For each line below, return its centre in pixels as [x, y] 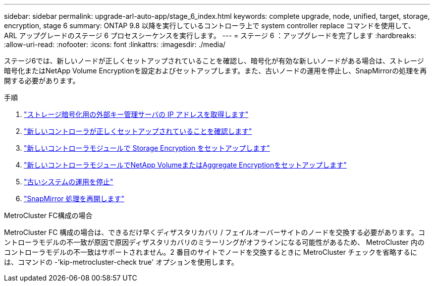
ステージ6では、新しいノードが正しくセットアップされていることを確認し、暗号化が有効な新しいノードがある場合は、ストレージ [214, 61]
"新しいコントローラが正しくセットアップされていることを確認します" [138, 131]
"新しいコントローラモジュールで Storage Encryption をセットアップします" [147, 148]
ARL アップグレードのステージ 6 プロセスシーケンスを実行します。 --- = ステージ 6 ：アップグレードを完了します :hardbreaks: [210, 35]
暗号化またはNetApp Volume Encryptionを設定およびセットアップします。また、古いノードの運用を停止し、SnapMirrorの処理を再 [216, 71]
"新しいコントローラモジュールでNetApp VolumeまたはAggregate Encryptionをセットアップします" [185, 165]
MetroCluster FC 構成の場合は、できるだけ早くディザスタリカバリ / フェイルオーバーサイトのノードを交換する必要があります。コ [215, 232]
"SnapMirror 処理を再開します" [74, 199]
